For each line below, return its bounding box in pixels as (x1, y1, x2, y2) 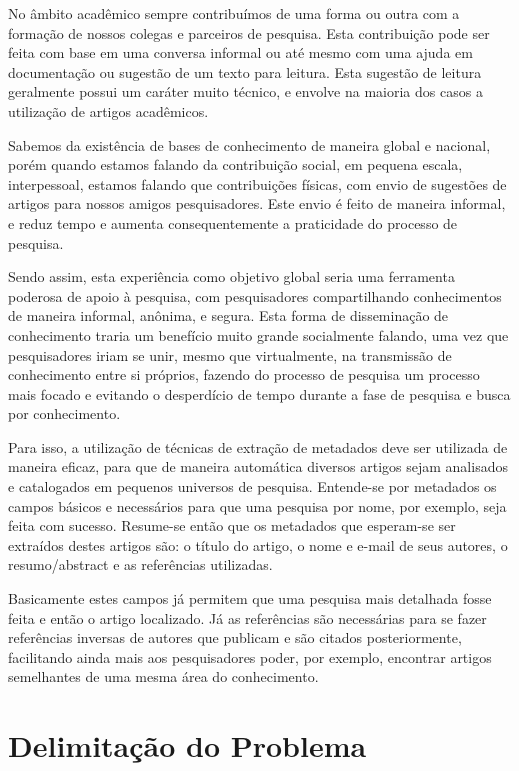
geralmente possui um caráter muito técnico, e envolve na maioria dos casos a (8, 81, 483, 102)
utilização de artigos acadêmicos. (8, 100, 209, 121)
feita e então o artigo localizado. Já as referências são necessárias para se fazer (8, 607, 487, 628)
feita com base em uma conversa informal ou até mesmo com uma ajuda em (8, 42, 473, 63)
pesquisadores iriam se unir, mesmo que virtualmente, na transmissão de (8, 344, 452, 365)
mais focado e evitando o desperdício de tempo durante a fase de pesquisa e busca (8, 383, 511, 404)
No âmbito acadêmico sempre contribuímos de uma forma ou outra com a (8, 3, 460, 23)
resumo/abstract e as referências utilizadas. (8, 554, 273, 575)
